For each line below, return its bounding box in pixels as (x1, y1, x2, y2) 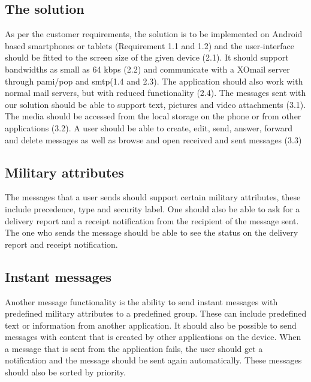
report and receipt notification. (5, 237, 118, 250)
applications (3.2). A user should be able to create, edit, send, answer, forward (5, 121, 293, 134)
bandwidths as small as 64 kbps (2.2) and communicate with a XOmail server (5, 62, 290, 75)
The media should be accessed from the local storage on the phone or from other (5, 110, 301, 122)
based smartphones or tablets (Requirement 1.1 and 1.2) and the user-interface (5, 39, 294, 52)
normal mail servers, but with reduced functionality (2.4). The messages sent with (5, 86, 306, 99)
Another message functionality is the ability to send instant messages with (5, 295, 278, 308)
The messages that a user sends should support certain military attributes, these (5, 191, 301, 203)
